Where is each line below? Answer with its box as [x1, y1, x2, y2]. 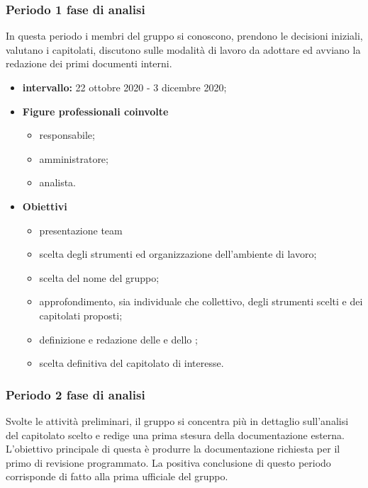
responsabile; [39, 127, 95, 142]
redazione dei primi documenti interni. [6, 56, 172, 71]
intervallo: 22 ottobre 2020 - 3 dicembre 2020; [22, 80, 227, 94]
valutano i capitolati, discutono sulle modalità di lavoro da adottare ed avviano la [6, 42, 361, 57]
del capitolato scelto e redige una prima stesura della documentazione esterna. [6, 427, 345, 442]
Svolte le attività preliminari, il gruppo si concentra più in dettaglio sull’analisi [6, 413, 349, 428]
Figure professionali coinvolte [22, 103, 169, 118]
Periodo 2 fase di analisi [6, 385, 145, 403]
